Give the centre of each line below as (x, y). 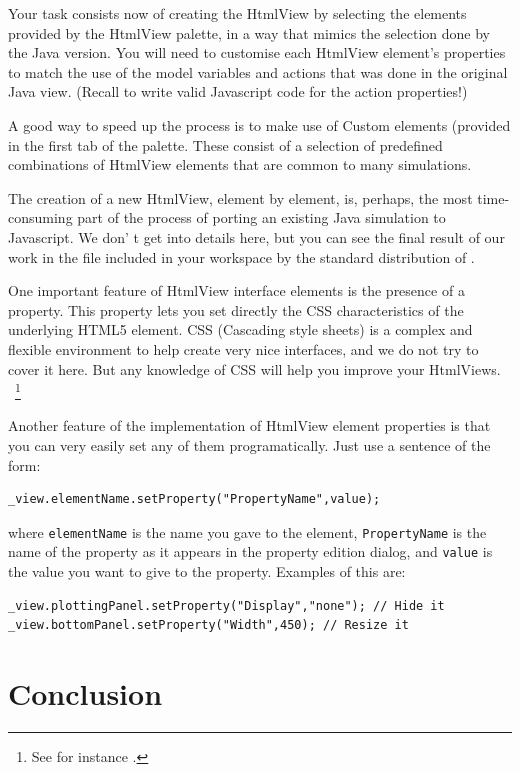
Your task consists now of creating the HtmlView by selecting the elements (237, 13)
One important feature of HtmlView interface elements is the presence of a (236, 290)
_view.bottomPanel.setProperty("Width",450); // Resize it (208, 625)
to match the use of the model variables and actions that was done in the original (258, 71)
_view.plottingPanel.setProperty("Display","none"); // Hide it (226, 605)
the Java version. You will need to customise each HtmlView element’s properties (257, 52)
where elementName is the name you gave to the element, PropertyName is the (247, 531)
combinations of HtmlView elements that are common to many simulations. (240, 164)
